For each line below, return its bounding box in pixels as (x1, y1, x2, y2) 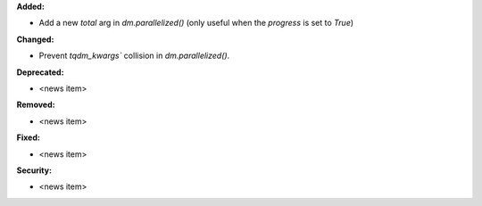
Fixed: (16, 132, 40, 143)
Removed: (16, 99, 55, 111)
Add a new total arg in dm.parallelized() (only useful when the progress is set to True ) (38, 18, 354, 29)
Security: (16, 165, 53, 176)
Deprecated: (16, 67, 64, 78)
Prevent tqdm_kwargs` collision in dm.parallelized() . (38, 50, 230, 62)
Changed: (16, 34, 54, 45)
